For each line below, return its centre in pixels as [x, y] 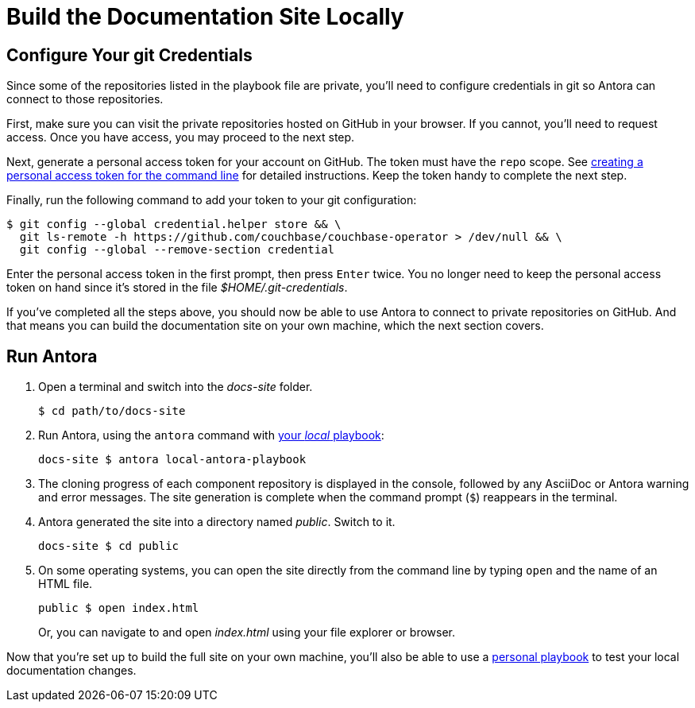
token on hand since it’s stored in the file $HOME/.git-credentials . [177, 288]
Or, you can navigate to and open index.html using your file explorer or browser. [247, 633]
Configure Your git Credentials [129, 55]
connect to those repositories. [85, 99]
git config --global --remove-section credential [177, 250]
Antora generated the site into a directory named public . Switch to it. [217, 522]
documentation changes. [71, 671]
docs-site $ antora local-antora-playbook [172, 460]
